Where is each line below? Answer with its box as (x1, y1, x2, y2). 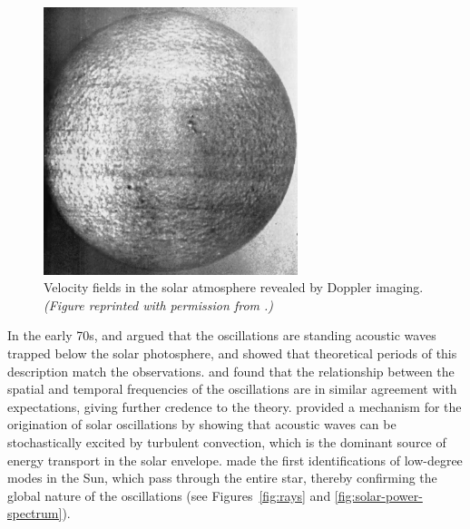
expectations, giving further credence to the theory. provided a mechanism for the (7, 397, 462, 416)
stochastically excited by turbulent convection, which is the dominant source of (7, 432, 446, 451)
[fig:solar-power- (334, 485, 423, 505)
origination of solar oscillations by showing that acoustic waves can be (7, 415, 397, 434)
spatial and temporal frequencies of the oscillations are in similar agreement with (7, 379, 457, 398)
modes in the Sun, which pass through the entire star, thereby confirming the (7, 468, 437, 487)
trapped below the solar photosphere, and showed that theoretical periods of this (7, 343, 457, 362)
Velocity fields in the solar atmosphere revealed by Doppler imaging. (44, 278, 424, 297)
